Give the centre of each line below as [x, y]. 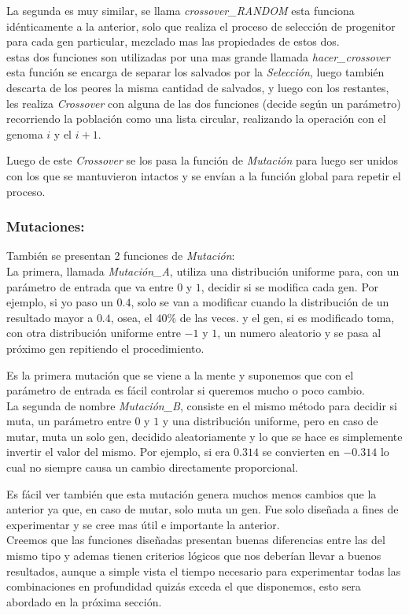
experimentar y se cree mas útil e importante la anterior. [143, 524]
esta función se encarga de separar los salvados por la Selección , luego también [195, 72]
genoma [25, 133]
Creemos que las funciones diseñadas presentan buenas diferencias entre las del [196, 540]
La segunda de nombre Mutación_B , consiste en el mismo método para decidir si [202, 405]
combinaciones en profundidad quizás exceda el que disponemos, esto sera [184, 586]
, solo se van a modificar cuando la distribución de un [260, 302]
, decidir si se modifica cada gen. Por [290, 286]
